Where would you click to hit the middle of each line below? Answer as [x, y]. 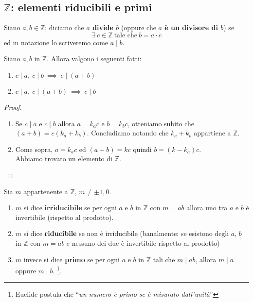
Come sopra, [34, 149]
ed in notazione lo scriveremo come [56, 42]
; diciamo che [64, 27]
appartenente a [46, 191]
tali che [164, 259]
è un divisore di [191, 27]
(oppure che [138, 27]
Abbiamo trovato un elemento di [64, 159]
